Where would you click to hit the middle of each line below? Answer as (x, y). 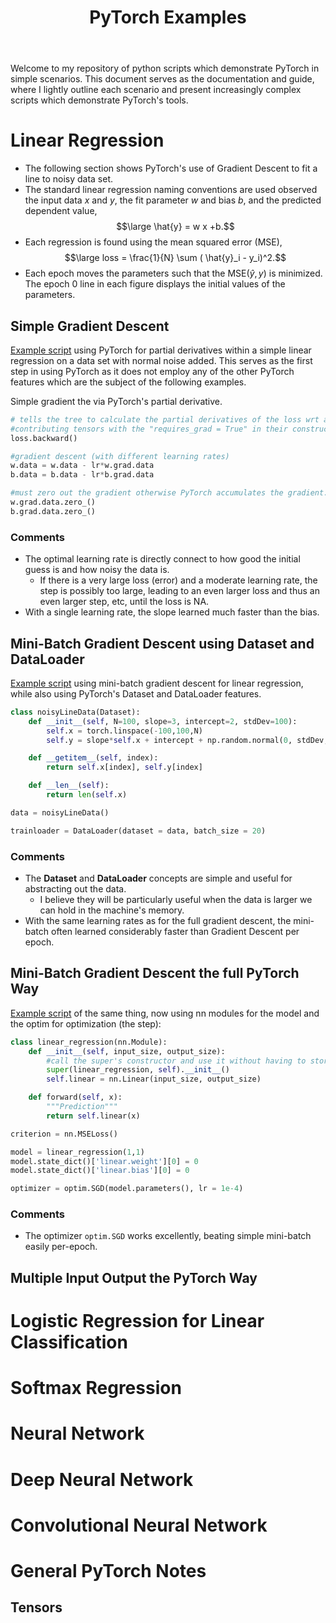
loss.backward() (44, 438)
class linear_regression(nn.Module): (89, 1042)
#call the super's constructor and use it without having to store (189, 1061)
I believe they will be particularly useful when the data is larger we (176, 899)
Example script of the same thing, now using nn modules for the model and (165, 1013)
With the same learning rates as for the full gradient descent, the (158, 920)
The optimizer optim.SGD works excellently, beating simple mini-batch (168, 1236)
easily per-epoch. (61, 1247)
